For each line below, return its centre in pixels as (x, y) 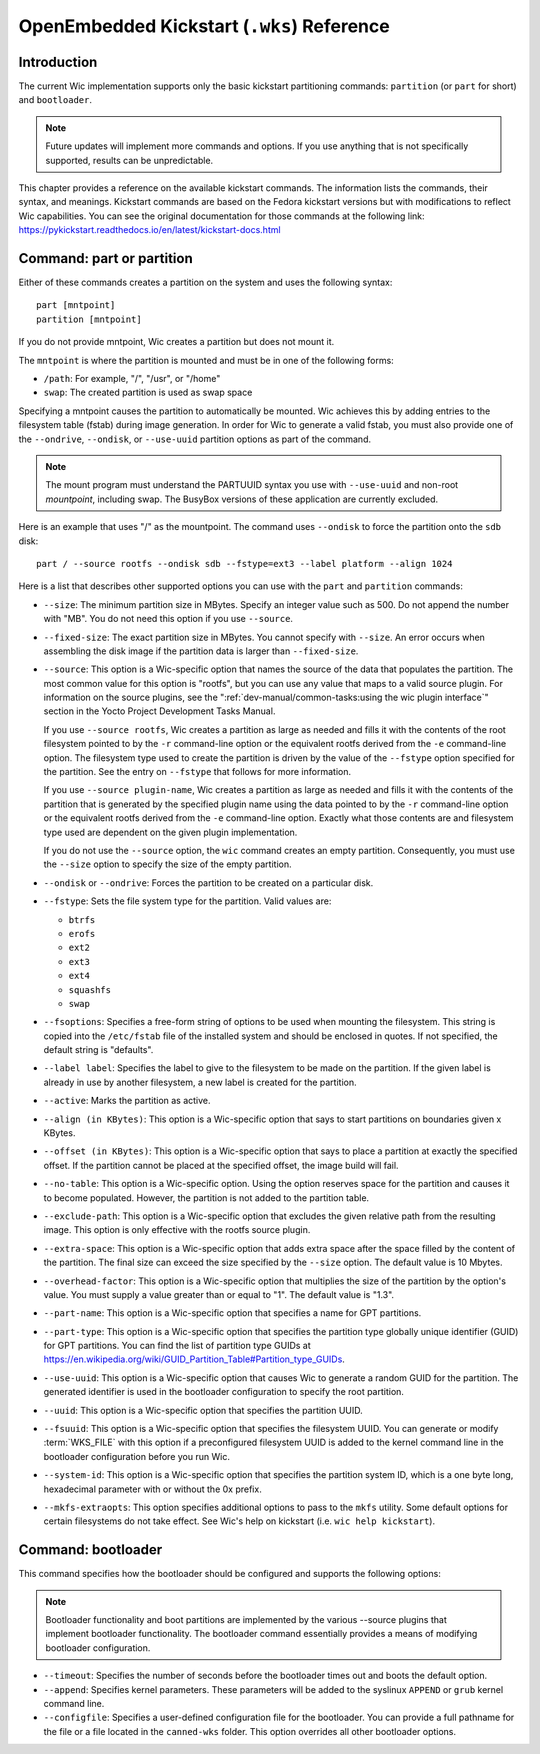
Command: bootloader (90, 1550)
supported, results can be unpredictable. (129, 160)
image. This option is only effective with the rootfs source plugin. (177, 1230)
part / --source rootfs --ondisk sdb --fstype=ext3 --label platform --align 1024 (244, 563)
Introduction (58, 61)
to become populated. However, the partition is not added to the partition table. (206, 1197)
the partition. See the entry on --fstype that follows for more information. (197, 772)
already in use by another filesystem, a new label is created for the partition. (200, 1082)
